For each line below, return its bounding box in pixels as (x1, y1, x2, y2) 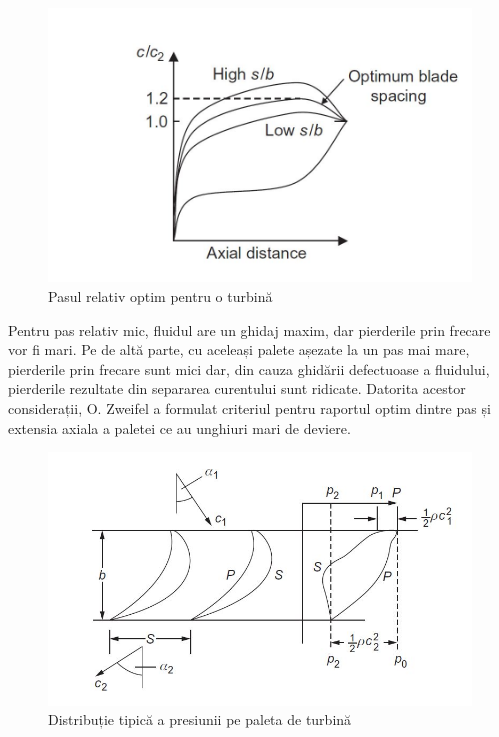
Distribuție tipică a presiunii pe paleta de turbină (48, 709, 352, 730)
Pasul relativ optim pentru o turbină (48, 285, 273, 306)
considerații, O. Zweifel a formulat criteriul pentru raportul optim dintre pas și (8, 397, 491, 418)
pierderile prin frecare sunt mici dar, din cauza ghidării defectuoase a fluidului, (8, 358, 490, 379)
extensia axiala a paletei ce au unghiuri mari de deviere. (8, 417, 351, 438)
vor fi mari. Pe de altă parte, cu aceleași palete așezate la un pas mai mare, (8, 339, 470, 360)
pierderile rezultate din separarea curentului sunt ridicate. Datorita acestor (8, 378, 466, 399)
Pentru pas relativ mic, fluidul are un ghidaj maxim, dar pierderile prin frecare (8, 319, 491, 340)
